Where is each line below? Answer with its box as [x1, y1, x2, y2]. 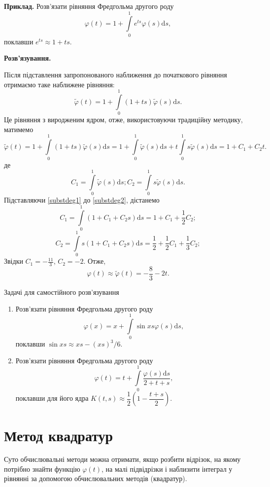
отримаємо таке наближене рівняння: [4, 79, 115, 89]
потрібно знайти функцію [4, 463, 80, 474]
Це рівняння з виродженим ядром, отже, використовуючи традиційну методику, [4, 114, 243, 125]
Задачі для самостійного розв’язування [4, 286, 119, 297]
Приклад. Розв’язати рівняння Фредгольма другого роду [4, 1, 174, 11]
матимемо [4, 124, 34, 134]
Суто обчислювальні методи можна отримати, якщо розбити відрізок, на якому [4, 454, 241, 464]
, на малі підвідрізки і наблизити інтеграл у [101, 463, 233, 474]
